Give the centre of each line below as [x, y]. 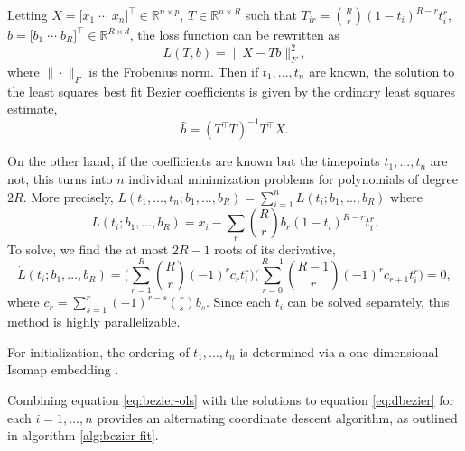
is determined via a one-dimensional [339, 351]
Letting [28, 14]
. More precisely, [68, 196]
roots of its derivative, [275, 249]
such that [271, 14]
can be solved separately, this [368, 302]
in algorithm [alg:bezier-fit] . [83, 435]
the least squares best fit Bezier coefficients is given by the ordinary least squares [232, 91]
